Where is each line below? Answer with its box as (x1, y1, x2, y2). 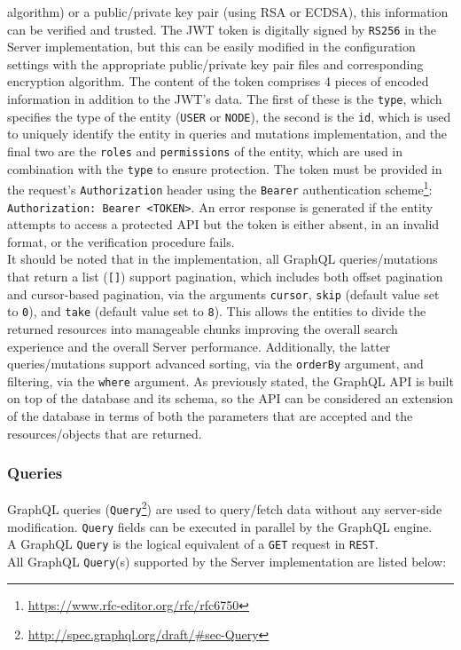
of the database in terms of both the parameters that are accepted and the (7, 407, 413, 425)
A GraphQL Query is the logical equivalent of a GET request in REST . (7, 535, 379, 553)
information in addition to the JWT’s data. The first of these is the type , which (7, 90, 442, 108)
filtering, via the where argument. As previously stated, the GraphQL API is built (7, 371, 454, 390)
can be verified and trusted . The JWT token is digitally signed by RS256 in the (7, 20, 436, 38)
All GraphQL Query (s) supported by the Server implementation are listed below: (7, 552, 447, 571)
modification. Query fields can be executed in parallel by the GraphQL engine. (7, 517, 433, 535)
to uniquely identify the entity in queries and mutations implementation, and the (7, 124, 448, 143)
